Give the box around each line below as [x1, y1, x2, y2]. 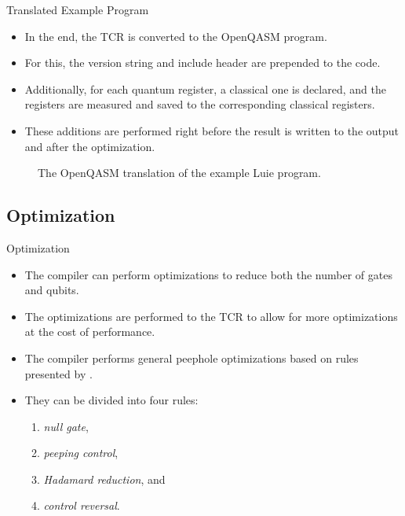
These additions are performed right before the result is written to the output [24, 122, 400, 138]
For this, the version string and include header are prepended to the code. [24, 54, 381, 71]
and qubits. [24, 282, 79, 298]
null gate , [43, 418, 89, 434]
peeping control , [43, 444, 119, 461]
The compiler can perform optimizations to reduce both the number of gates [24, 266, 392, 282]
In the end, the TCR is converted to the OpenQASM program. [24, 28, 327, 44]
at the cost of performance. [24, 323, 155, 340]
